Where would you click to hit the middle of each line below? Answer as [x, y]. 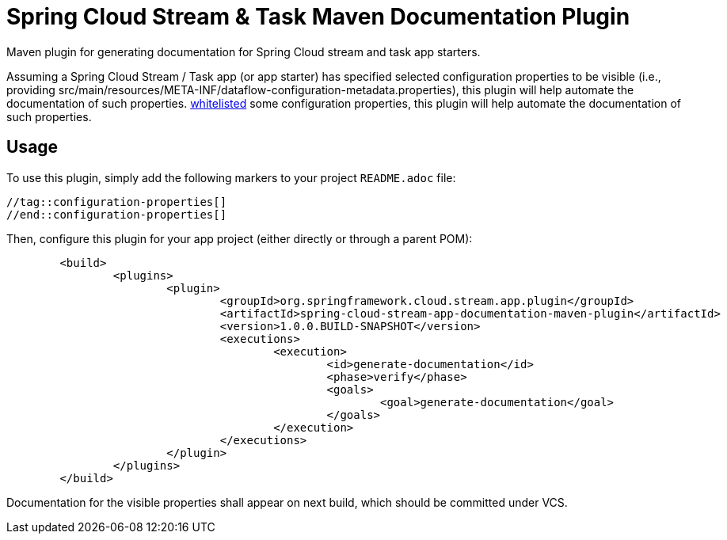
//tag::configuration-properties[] [117, 202]
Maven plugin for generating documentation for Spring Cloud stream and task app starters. [244, 51]
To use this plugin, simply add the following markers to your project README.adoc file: [231, 177]
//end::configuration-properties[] [117, 214]
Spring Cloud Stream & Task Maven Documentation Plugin [318, 17]
